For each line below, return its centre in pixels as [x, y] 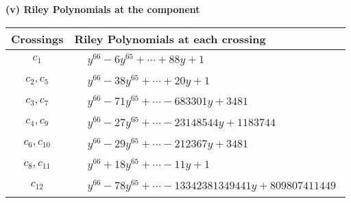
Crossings [37, 38]
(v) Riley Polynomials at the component [103, 9]
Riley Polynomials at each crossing [170, 38]
